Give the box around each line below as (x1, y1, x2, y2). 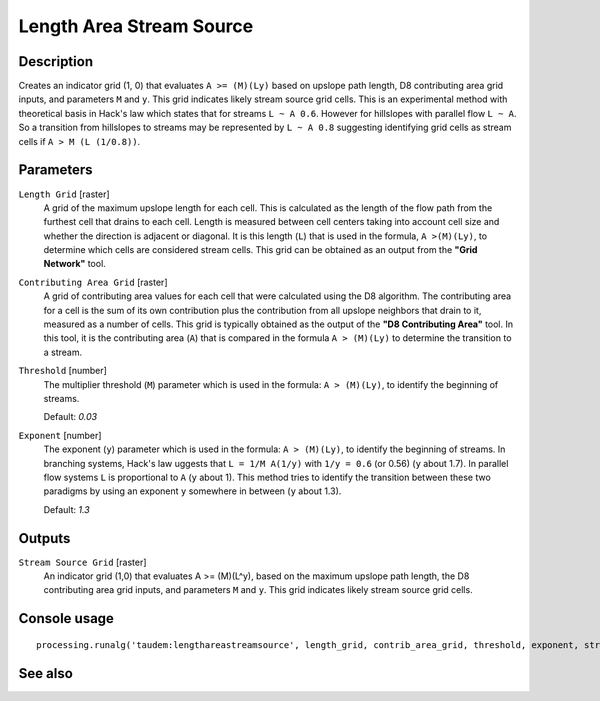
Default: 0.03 (43, 411, 98, 423)
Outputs (18, 530, 71, 547)
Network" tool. (43, 258, 107, 270)
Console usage (18, 610, 115, 627)
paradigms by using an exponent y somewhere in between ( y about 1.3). (43, 485, 342, 497)
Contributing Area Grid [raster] (18, 276, 168, 288)
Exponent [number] (18, 429, 102, 441)
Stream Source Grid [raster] (18, 556, 147, 568)
